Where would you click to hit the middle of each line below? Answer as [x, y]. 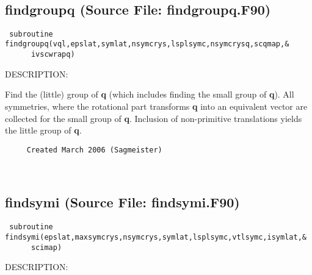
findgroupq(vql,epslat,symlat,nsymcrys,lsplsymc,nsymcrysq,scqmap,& [147, 44]
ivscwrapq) [53, 55]
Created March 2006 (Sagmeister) [94, 150]
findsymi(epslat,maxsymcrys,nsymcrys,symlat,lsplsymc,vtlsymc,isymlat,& [156, 237]
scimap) [46, 247]
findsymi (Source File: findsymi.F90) [122, 202]
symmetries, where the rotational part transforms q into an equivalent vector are [156, 106]
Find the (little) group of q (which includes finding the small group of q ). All [150, 94]
